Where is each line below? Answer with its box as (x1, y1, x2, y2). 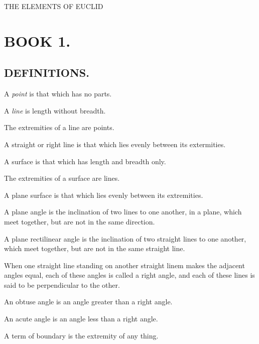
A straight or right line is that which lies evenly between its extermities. (4, 139, 226, 149)
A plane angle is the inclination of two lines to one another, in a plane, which (4, 206, 242, 217)
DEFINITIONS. (4, 65, 89, 80)
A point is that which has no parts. (4, 88, 112, 99)
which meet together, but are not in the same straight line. (4, 243, 185, 254)
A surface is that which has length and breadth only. (4, 156, 166, 166)
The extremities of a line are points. (4, 122, 114, 133)
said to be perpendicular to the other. (4, 279, 120, 290)
